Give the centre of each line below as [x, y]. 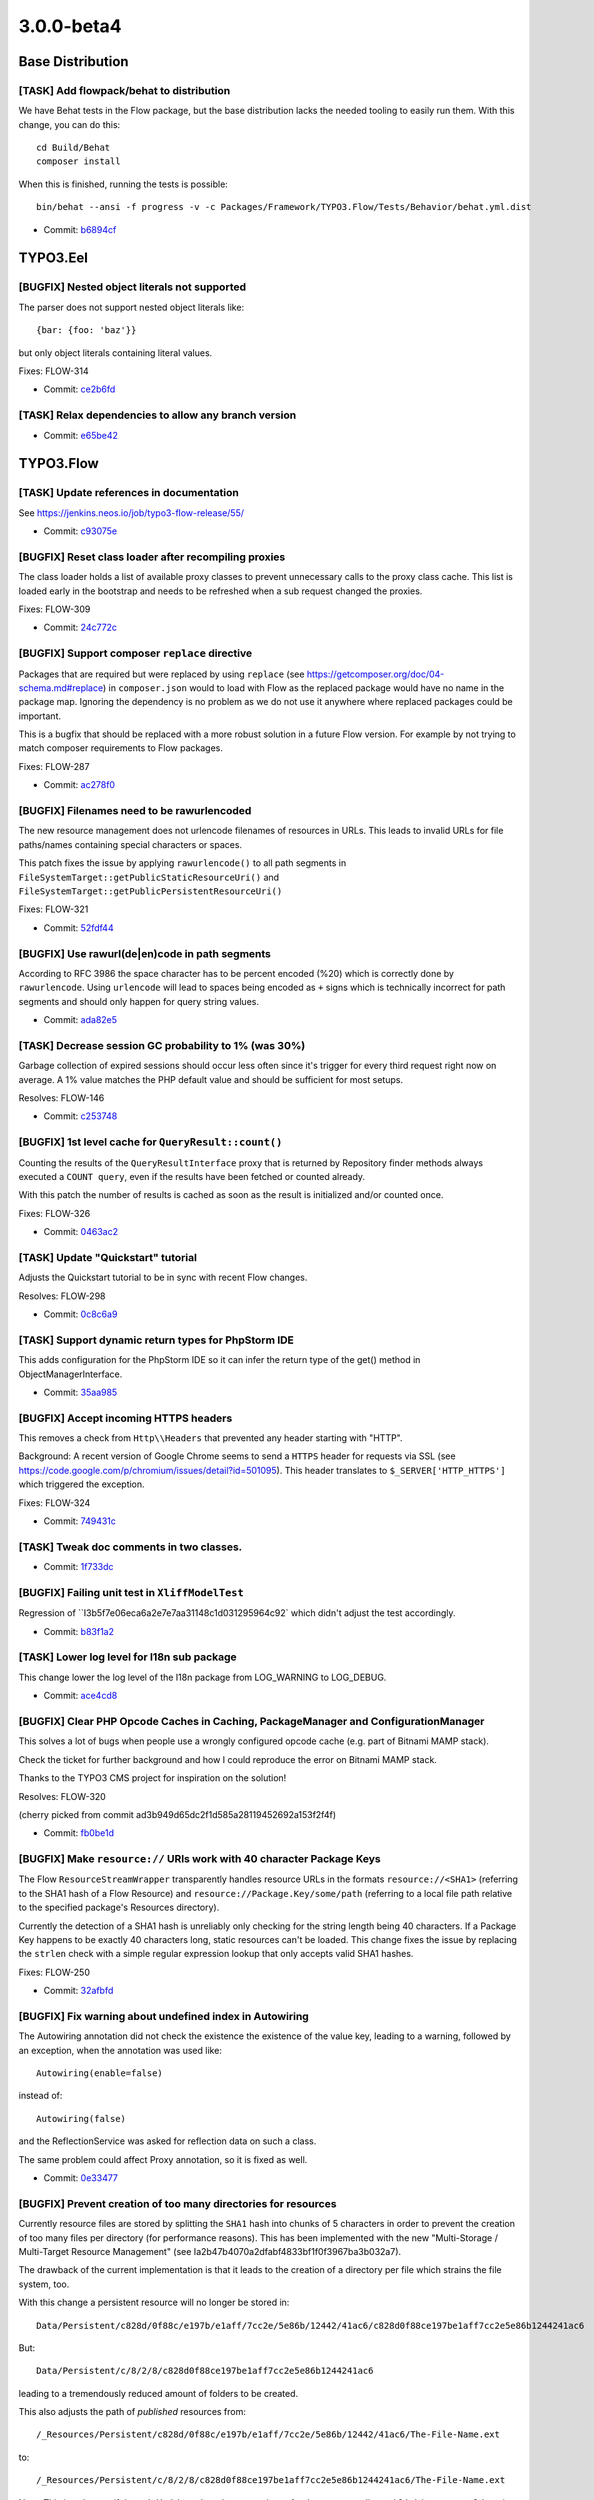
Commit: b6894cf [80, 229]
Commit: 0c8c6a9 [80, 1314]
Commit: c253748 [80, 1116]
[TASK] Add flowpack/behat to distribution [124, 90]
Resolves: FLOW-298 [62, 1296]
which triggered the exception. [81, 1484]
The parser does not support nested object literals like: [131, 307]
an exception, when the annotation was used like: [120, 2050]
